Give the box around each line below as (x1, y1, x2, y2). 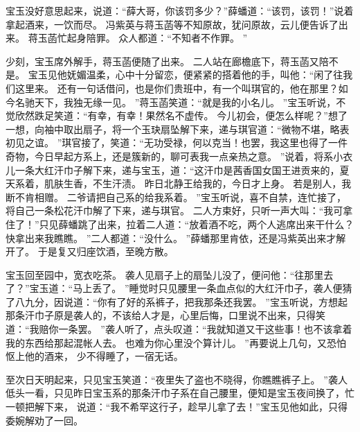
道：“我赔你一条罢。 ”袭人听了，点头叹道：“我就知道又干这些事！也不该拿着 (6, 322, 352, 336)
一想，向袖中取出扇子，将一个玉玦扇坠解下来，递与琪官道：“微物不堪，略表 (6, 121, 350, 136)
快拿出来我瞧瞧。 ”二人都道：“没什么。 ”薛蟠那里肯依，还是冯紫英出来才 (6, 230, 336, 245)
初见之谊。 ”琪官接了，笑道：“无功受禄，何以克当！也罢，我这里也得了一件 (6, 135, 348, 150)
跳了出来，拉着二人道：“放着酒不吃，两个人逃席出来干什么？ (78, 216, 354, 231)
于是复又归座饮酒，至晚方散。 (37, 244, 174, 259)
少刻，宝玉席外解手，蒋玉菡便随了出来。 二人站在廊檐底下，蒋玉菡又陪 (6, 53, 329, 68)
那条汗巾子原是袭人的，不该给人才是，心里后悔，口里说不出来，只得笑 (6, 308, 325, 322)
